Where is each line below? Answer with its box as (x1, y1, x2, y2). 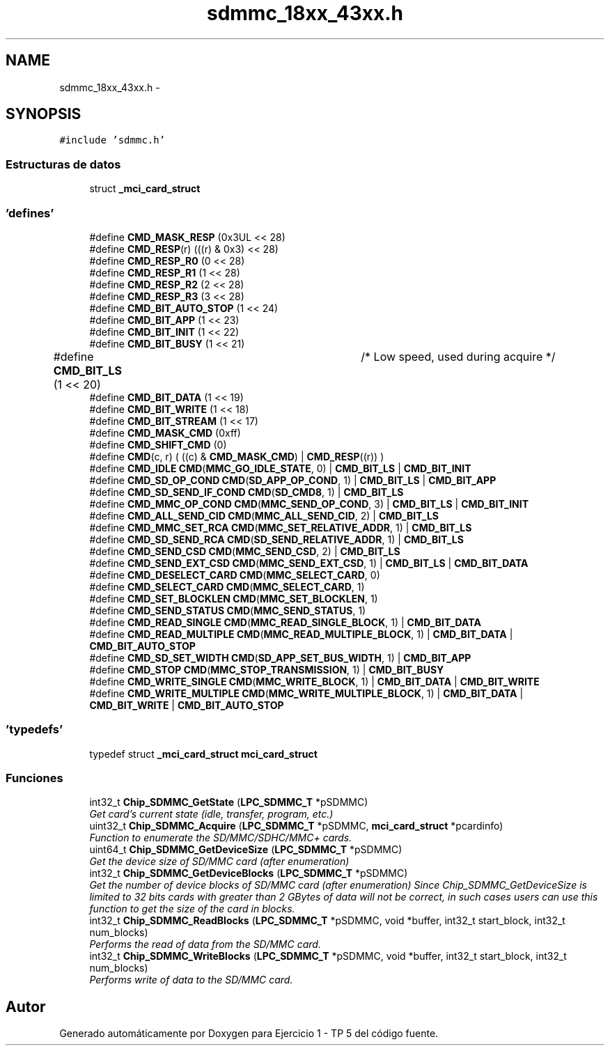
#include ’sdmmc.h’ (59, 134, 166, 146)
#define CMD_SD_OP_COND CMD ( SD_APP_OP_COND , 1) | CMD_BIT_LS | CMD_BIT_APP (89, 474, 496, 486)
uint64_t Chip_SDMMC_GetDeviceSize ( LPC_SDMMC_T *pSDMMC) (89, 843, 402, 856)
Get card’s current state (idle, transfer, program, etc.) (89, 808, 334, 820)
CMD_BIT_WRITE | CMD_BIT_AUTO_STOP (89, 699, 284, 711)
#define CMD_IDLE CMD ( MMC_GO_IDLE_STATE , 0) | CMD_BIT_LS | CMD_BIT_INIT (89, 462, 471, 474)
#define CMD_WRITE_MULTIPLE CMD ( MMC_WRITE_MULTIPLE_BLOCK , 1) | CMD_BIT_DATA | (89, 687, 524, 699)
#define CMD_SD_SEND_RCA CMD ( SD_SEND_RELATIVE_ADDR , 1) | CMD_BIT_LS (89, 533, 464, 545)
